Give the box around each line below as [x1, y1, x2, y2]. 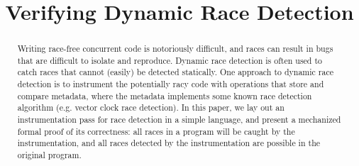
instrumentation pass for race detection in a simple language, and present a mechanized [17, 114, 341, 126]
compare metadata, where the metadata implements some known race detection [17, 89, 312, 101]
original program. [17, 149, 82, 161]
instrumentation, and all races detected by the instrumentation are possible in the [17, 137, 321, 149]
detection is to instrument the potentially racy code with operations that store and [17, 78, 324, 90]
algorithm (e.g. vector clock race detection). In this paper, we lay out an [17, 101, 285, 114]
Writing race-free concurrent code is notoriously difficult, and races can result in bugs [17, 43, 333, 55]
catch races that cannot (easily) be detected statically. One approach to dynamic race [17, 66, 333, 78]
